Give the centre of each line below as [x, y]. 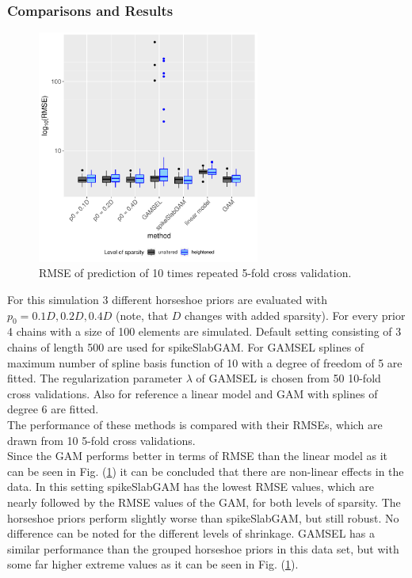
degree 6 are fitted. [53, 409]
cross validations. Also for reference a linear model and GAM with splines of [193, 393]
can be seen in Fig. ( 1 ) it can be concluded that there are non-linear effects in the [206, 471]
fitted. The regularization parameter [95, 378]
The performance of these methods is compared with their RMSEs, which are [195, 425]
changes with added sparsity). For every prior [295, 315]
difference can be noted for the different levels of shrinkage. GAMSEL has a [191, 533]
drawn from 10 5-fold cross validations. [101, 440]
